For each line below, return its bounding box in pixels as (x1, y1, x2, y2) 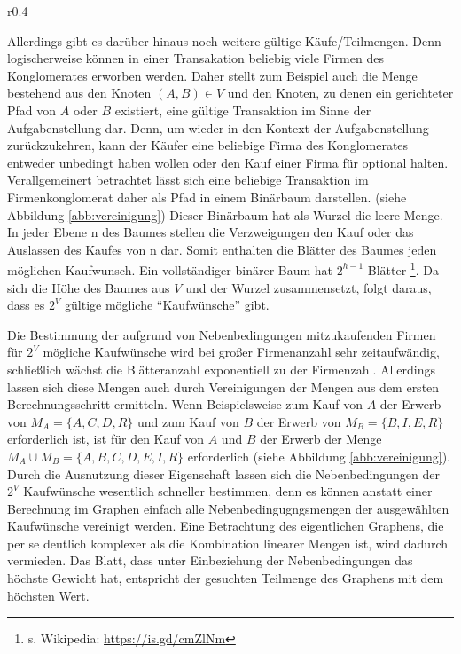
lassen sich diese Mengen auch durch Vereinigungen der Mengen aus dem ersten (7, 377, 440, 396)
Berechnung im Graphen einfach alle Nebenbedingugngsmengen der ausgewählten (7, 499, 449, 517)
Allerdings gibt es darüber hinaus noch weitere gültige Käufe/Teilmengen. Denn (7, 31, 441, 50)
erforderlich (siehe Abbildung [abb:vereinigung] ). (187, 446, 451, 465)
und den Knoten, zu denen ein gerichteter (227, 83, 454, 102)
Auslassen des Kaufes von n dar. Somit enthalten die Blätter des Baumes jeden (7, 240, 437, 258)
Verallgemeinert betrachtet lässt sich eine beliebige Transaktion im (7, 170, 369, 189)
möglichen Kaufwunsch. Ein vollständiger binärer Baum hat (7, 260, 333, 279)
